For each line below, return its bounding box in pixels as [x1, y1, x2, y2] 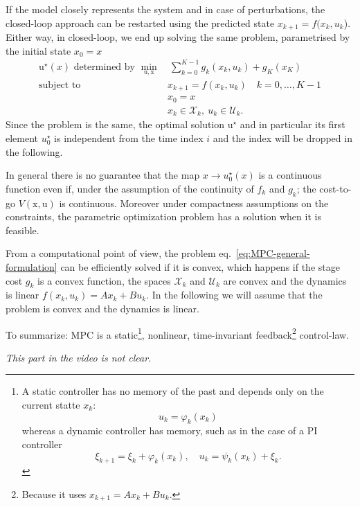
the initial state [6, 43, 71, 57]
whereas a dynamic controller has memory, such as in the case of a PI [21, 423, 318, 438]
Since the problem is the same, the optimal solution [6, 117, 225, 132]
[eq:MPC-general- [235, 246, 310, 260]
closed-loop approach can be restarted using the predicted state [6, 15, 275, 30]
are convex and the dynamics [223, 273, 347, 287]
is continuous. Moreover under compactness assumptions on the [59, 195, 329, 210]
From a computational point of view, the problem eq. [6, 246, 231, 260]
